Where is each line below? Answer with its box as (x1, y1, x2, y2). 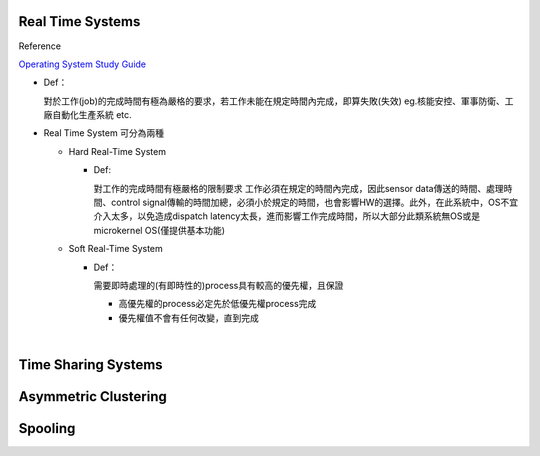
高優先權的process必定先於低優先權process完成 (118, 298, 317, 310)
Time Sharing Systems (18, 356, 164, 373)
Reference (18, 40, 62, 52)
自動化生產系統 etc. (51, 109, 132, 121)
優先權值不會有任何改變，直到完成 (118, 311, 259, 324)
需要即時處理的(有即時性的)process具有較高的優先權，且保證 (93, 279, 344, 291)
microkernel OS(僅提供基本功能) (93, 224, 225, 236)
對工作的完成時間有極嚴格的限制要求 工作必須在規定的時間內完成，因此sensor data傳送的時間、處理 (93, 182, 504, 194)
